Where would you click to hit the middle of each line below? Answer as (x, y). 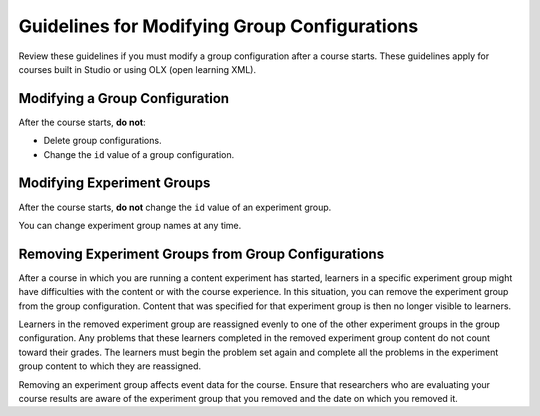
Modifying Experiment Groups (114, 183)
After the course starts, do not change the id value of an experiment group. (175, 207)
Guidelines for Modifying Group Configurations (218, 26)
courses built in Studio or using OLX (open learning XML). (137, 69)
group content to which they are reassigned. (110, 366)
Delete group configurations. (102, 141)
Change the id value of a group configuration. (139, 154)
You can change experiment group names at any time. (130, 225)
